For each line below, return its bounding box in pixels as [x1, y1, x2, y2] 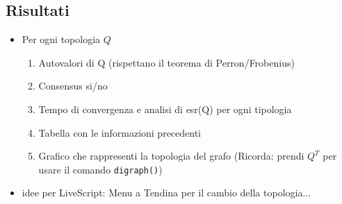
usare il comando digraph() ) [38, 162, 163, 176]
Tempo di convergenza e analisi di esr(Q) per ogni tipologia [38, 101, 292, 116]
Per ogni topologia [22, 32, 101, 46]
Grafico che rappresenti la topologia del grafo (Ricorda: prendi [38, 148, 304, 163]
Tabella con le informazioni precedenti [38, 125, 202, 139]
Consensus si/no [38, 78, 108, 93]
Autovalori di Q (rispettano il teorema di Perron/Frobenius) [38, 55, 295, 69]
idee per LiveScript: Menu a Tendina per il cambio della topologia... [22, 185, 311, 200]
